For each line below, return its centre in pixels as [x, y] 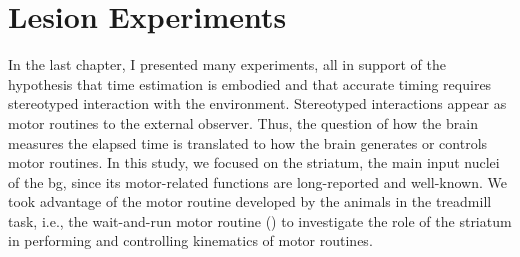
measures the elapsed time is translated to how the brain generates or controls [248, 142]
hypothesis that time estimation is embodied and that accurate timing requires [250, 83]
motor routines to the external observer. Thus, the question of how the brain [243, 122]
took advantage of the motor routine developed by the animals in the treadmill [250, 201]
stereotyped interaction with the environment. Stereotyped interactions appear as [257, 103]
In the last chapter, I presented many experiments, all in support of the [227, 64]
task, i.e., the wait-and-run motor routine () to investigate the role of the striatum [260, 220]
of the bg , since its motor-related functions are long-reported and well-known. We [258, 181]
